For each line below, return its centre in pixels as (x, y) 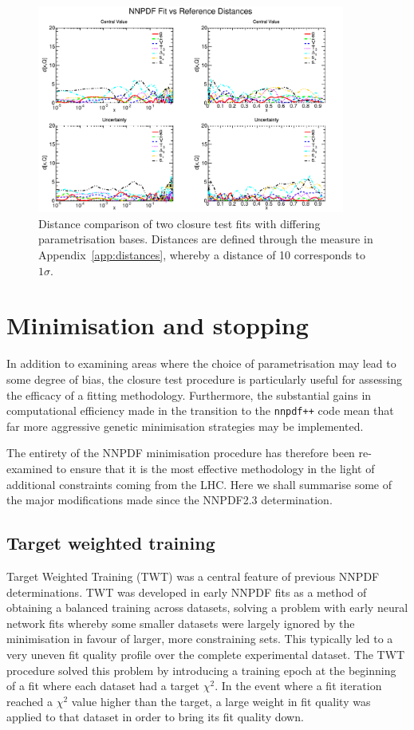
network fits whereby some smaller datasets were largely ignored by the (181, 623)
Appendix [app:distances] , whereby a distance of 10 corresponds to (202, 255)
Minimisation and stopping (158, 325)
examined (30, 468)
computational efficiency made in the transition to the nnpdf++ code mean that (200, 410)
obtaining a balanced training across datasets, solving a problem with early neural (207, 608)
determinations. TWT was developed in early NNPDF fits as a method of (187, 592)
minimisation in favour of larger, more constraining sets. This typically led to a (200, 639)
